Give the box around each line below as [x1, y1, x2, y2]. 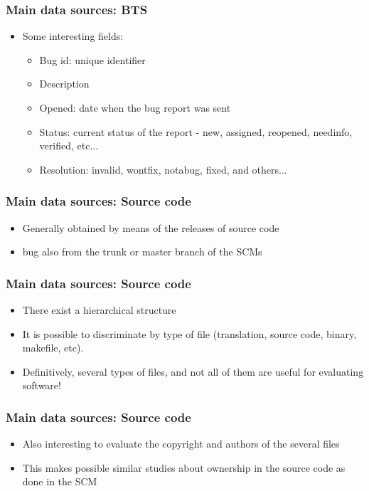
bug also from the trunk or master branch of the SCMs [22, 244, 262, 259]
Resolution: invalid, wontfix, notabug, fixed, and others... [39, 162, 287, 176]
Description [39, 76, 90, 91]
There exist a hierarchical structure [22, 302, 176, 317]
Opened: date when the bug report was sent [39, 100, 231, 115]
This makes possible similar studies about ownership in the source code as [22, 460, 346, 475]
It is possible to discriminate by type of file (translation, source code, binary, [22, 326, 357, 341]
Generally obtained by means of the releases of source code [22, 220, 279, 235]
